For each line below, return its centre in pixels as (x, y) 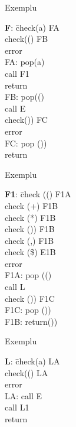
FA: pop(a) (25, 62)
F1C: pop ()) (28, 310)
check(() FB (27, 39)
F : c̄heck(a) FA (32, 27)
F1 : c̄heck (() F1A (38, 194)
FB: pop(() (24, 97)
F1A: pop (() (28, 275)
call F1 (17, 73)
